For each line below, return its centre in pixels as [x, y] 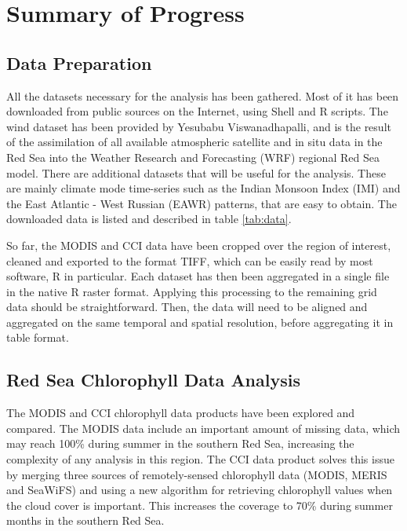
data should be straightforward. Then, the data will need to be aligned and [187, 307]
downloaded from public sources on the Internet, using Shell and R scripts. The [197, 111]
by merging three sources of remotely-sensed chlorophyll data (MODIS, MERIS [197, 474]
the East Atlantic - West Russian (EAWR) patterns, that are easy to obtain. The [202, 203]
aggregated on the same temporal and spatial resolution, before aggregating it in [200, 322]
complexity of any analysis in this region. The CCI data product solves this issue [200, 459]
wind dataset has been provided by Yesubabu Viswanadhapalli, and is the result [199, 126]
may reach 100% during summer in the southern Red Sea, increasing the [180, 443]
